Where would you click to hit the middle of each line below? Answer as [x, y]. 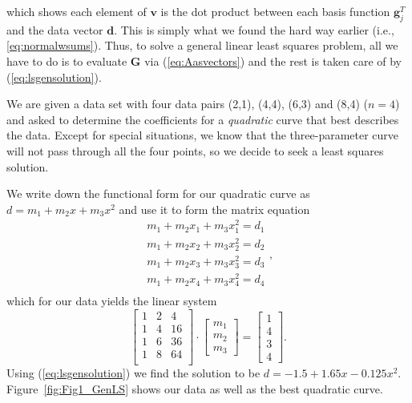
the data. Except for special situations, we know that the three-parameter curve [203, 135]
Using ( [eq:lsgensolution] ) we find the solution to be [133, 373]
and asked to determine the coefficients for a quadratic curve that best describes [203, 119]
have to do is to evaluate [67, 60]
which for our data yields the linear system [112, 301]
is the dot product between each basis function [275, 11]
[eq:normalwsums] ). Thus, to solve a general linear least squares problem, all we [202, 45]
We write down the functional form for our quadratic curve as [158, 193]
